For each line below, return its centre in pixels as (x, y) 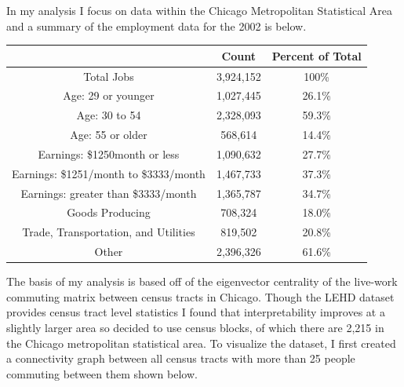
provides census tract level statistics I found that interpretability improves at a (196, 312)
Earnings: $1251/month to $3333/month (109, 173)
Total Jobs (109, 76)
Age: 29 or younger (109, 95)
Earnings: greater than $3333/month (109, 193)
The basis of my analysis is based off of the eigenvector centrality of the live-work (202, 281)
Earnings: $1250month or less (109, 153)
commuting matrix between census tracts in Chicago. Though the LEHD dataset (200, 296)
